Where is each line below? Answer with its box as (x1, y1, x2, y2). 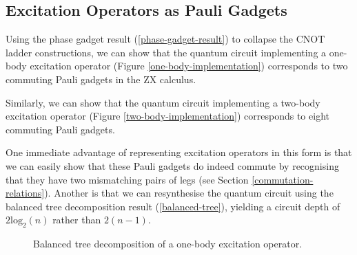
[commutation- (252, 172, 314, 186)
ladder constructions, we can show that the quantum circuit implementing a (6, 45, 327, 59)
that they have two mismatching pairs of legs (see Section (6, 172, 249, 186)
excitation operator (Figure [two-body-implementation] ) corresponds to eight (6, 109, 329, 123)
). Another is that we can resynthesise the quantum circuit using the (44, 186, 334, 200)
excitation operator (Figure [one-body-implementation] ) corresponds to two (30, 58, 348, 73)
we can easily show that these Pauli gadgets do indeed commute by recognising (6, 158, 339, 173)
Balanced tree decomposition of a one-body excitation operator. (33, 236, 303, 251)
